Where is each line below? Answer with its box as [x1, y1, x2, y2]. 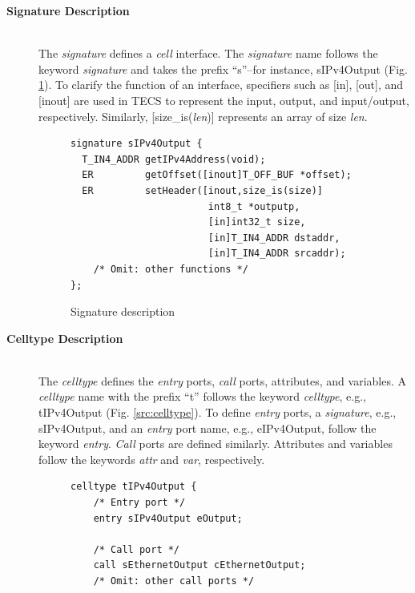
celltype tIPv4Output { [71, 481, 197, 493]
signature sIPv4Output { [71, 138, 203, 150]
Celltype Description [6, 329, 123, 346]
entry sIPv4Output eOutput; [93, 512, 243, 524]
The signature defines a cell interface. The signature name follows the [38, 45, 378, 62]
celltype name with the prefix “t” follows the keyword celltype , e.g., [38, 388, 366, 405]
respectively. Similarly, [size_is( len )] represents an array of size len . [38, 107, 368, 124]
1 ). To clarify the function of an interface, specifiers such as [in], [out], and [38, 76, 404, 93]
